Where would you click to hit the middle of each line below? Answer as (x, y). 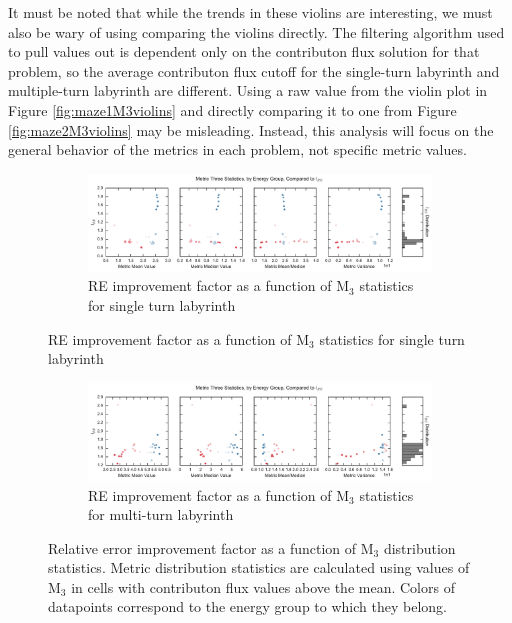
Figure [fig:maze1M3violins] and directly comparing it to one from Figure (232, 109)
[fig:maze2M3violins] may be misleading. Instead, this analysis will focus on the (251, 129)
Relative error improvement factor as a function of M (211, 547)
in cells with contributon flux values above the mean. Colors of (263, 586)
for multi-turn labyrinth (161, 514)
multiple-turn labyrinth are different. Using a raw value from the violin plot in (248, 90)
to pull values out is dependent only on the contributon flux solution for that (244, 51)
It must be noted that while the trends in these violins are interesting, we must (250, 12)
